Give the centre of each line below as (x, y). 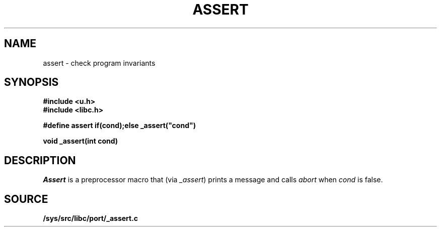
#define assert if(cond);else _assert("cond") (119, 126)
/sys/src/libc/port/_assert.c (91, 218)
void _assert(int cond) (81, 141)
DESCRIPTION (40, 160)
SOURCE (26, 199)
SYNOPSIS (31, 82)
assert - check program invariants (99, 63)
